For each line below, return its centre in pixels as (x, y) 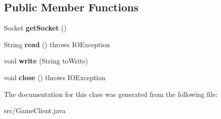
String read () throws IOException (57, 44)
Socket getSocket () (35, 28)
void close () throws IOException (55, 77)
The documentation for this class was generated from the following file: (111, 94)
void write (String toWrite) (46, 61)
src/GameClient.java (35, 110)
